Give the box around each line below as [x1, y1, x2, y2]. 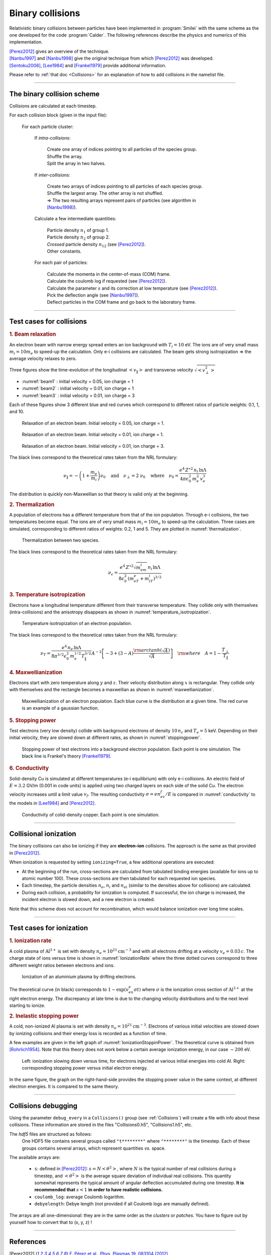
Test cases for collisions [9, 317, 87, 326]
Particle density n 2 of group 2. [47, 234, 110, 241]
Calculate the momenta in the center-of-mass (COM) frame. [47, 271, 171, 277]
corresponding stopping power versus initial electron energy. [22, 1065, 148, 1071]
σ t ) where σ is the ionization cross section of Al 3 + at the [133, 986, 253, 992]
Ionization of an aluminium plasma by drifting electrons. [22, 973, 137, 979]
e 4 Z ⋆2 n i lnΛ [179, 466, 207, 474]
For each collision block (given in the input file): [9, 112, 107, 118]
